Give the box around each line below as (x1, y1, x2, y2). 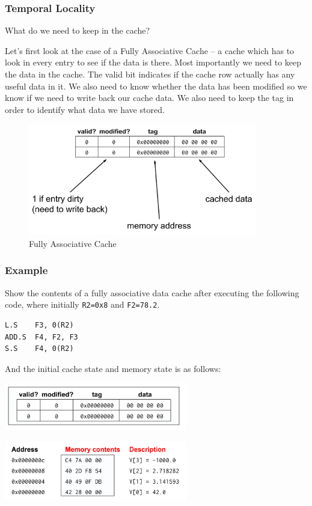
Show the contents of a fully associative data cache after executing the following (5, 286, 299, 299)
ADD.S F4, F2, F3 (5, 332, 78, 341)
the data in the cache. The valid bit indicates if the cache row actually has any (5, 68, 295, 80)
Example (5, 263, 48, 278)
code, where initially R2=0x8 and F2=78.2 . (5, 298, 160, 311)
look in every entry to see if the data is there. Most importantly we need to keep (5, 56, 302, 69)
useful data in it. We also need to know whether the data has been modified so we (5, 79, 307, 92)
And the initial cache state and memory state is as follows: (5, 362, 221, 374)
